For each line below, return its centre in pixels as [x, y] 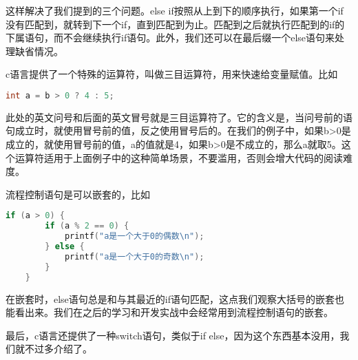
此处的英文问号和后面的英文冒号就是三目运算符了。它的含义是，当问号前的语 [179, 117]
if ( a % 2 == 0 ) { [87, 226]
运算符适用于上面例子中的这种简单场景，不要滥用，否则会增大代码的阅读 [179, 157]
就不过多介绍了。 [53, 349]
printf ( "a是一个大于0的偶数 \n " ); [134, 236]
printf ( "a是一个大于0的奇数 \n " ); [134, 256]
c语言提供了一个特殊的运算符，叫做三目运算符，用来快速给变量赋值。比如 [172, 74]
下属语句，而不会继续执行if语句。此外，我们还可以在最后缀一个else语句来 [170, 38]
